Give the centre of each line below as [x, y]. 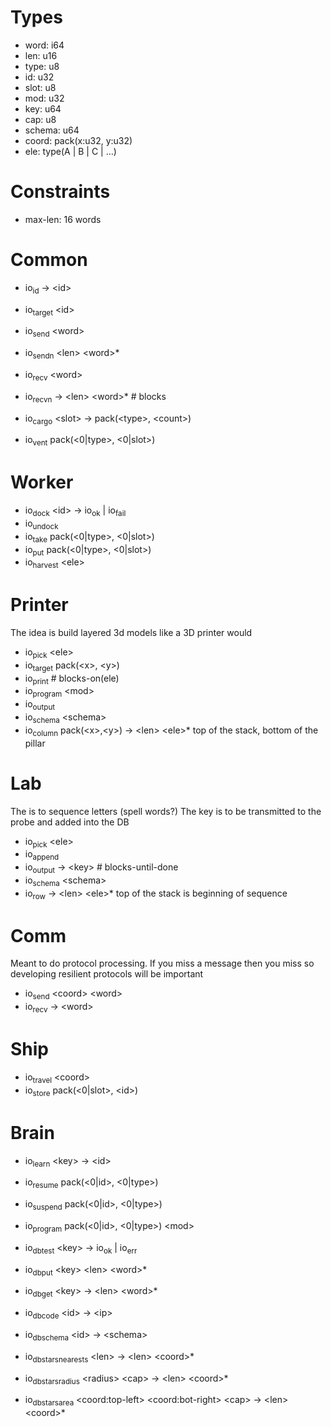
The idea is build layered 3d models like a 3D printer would [131, 633]
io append [42, 855]
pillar [35, 743]
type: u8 [42, 66]
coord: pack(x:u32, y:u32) [78, 140]
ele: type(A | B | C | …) [70, 151]
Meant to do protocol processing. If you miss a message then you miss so [162, 963]
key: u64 [43, 108]
